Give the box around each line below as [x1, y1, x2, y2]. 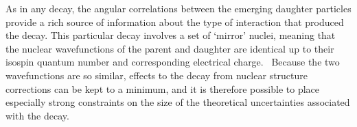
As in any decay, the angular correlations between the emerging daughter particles [5, 1, 352, 15]
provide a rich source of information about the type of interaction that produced [5, 14, 344, 29]
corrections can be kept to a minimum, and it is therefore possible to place [5, 81, 319, 96]
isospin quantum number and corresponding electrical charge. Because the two [5, 55, 340, 69]
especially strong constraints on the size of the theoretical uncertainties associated [5, 95, 350, 109]
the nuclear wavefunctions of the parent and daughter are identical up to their [5, 41, 334, 55]
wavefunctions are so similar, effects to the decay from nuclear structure [5, 68, 308, 82]
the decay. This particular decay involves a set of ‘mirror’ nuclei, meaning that [5, 28, 336, 42]
